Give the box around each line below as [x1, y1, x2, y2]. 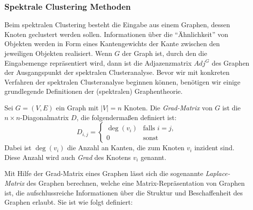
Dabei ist [4, 142, 32, 153]
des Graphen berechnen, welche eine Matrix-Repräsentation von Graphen [26, 177, 245, 188]
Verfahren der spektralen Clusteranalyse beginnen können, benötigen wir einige [4, 76, 241, 87]
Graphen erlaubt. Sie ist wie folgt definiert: [4, 197, 133, 207]
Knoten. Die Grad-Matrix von [124, 102, 213, 112]
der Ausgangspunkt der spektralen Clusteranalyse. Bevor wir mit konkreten [4, 67, 230, 77]
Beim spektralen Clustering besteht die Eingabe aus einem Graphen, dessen [4, 19, 230, 30]
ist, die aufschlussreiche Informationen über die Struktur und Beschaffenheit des [4, 187, 243, 197]
